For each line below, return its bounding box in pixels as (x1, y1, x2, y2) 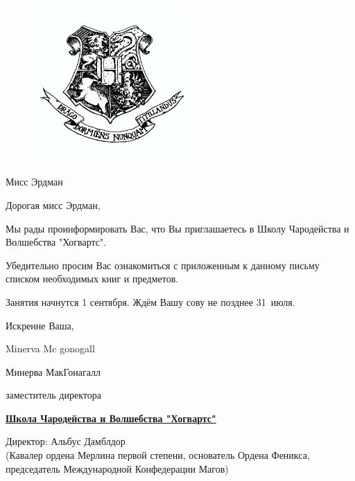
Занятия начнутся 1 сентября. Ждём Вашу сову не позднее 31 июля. (6, 294, 295, 309)
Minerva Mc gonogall (6, 341, 95, 356)
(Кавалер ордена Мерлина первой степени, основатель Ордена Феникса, (6, 448, 310, 462)
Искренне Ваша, (6, 318, 74, 332)
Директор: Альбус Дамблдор (6, 434, 125, 448)
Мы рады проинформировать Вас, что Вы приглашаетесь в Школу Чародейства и (6, 221, 349, 235)
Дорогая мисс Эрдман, (6, 197, 101, 212)
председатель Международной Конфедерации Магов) (6, 461, 229, 475)
